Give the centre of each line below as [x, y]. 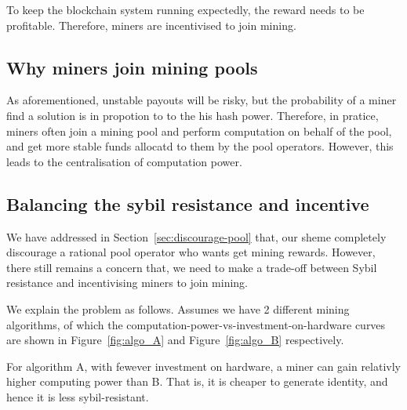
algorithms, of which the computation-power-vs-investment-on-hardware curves [196, 324]
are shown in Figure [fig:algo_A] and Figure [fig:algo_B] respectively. [175, 340]
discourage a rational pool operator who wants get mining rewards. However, [191, 252]
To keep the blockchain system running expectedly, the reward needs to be [185, 9]
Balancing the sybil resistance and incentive [188, 203]
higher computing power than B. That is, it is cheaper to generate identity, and [197, 381]
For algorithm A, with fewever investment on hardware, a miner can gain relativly [203, 366]
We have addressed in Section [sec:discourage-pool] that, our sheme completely [196, 236]
